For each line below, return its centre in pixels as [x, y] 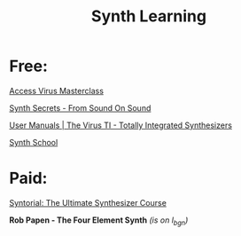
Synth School [34, 142]
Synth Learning [149, 16]
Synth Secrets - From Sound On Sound [80, 107]
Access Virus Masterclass [57, 90]
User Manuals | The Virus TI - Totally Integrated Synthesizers [121, 125]
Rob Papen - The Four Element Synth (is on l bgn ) [99, 221]
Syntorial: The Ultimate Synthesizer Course [88, 202]
